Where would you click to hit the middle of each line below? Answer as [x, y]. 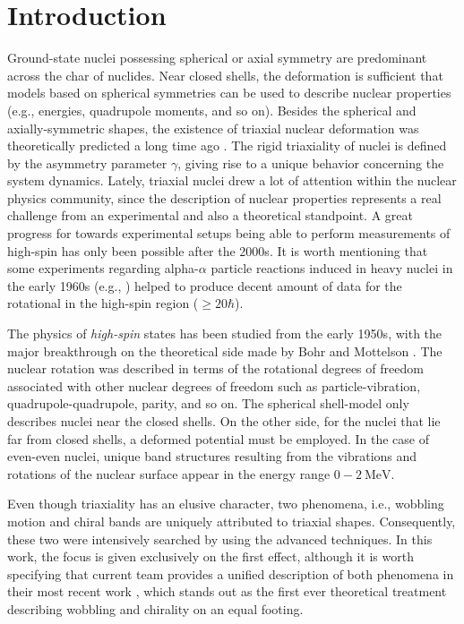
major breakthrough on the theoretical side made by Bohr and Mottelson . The [225, 350]
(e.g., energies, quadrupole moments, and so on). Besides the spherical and [212, 110]
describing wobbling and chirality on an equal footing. [155, 608]
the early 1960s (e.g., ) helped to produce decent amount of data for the [205, 285]
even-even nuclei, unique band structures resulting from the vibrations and [212, 456]
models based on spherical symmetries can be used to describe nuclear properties [229, 93]
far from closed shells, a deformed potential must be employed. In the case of [219, 438]
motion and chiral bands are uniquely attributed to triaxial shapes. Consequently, [232, 521]
